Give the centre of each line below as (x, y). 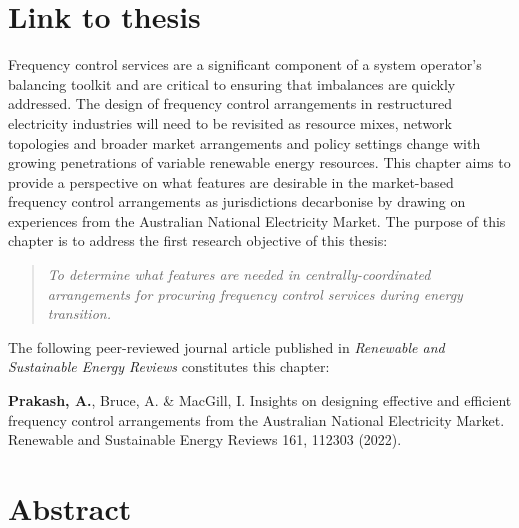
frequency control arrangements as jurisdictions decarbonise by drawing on (237, 201)
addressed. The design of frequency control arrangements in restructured (230, 103)
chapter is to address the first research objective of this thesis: (198, 240)
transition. (79, 313)
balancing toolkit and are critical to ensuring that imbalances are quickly (232, 83)
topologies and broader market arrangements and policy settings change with (244, 142)
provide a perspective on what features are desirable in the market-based (231, 181)
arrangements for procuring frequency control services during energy (255, 293)
